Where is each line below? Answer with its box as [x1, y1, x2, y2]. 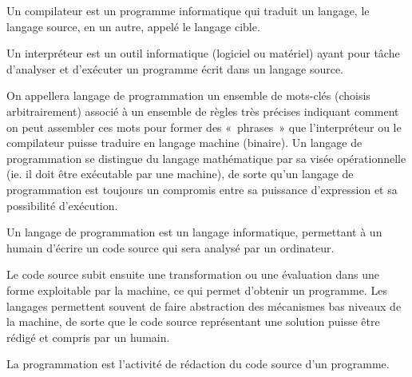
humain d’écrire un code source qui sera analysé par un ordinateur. [6, 239, 335, 256]
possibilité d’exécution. [6, 196, 118, 213]
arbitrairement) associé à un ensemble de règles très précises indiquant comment [6, 102, 399, 119]
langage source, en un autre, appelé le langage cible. [6, 18, 260, 34]
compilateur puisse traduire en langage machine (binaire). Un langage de [6, 134, 362, 151]
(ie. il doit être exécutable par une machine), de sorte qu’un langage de [6, 165, 354, 182]
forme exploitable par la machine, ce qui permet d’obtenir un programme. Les [6, 281, 387, 298]
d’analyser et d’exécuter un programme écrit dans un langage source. [6, 60, 344, 77]
